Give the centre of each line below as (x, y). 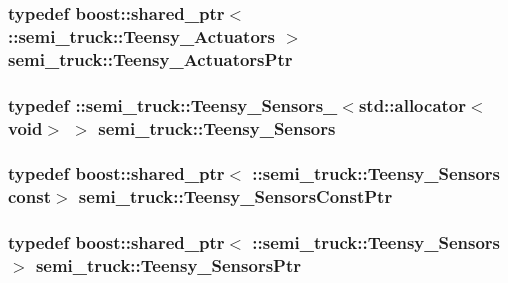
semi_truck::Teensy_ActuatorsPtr (150, 58)
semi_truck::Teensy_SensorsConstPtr (235, 196)
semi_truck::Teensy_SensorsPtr (168, 265)
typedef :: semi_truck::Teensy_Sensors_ (173, 104)
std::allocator (412, 104)
